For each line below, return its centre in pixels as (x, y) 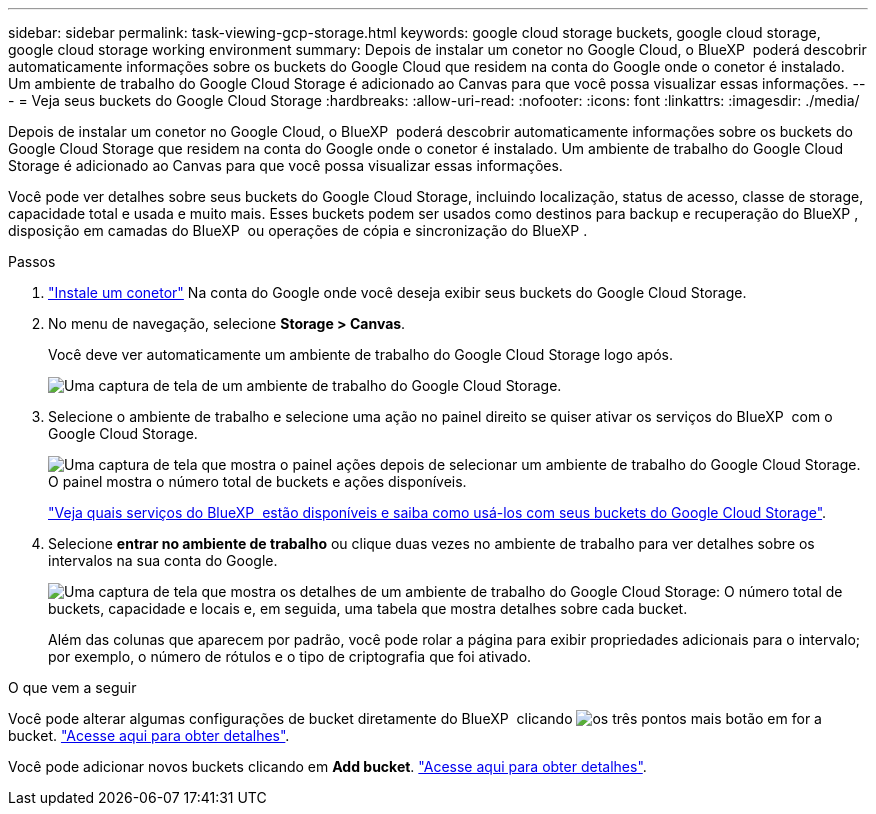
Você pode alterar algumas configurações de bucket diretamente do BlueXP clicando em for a (415, 718)
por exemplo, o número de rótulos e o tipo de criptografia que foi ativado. (290, 656)
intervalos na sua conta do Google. (163, 560)
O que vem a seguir (72, 687)
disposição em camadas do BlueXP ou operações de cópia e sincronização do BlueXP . (298, 230)
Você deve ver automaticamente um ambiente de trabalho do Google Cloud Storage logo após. (360, 354)
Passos (32, 261)
